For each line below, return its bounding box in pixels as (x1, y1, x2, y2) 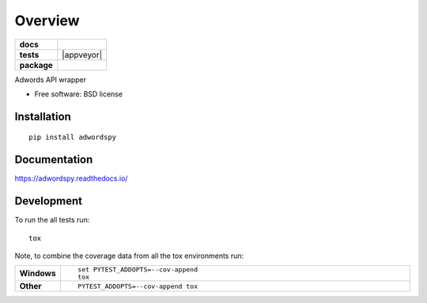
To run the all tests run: (14, 215, 90, 225)
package (19, 59, 53, 70)
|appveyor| (62, 49, 103, 60)
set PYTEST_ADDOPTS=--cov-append (77, 265, 198, 274)
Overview (14, 12, 80, 29)
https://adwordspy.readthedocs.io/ (14, 174, 128, 183)
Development (14, 194, 83, 208)
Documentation (14, 153, 93, 166)
